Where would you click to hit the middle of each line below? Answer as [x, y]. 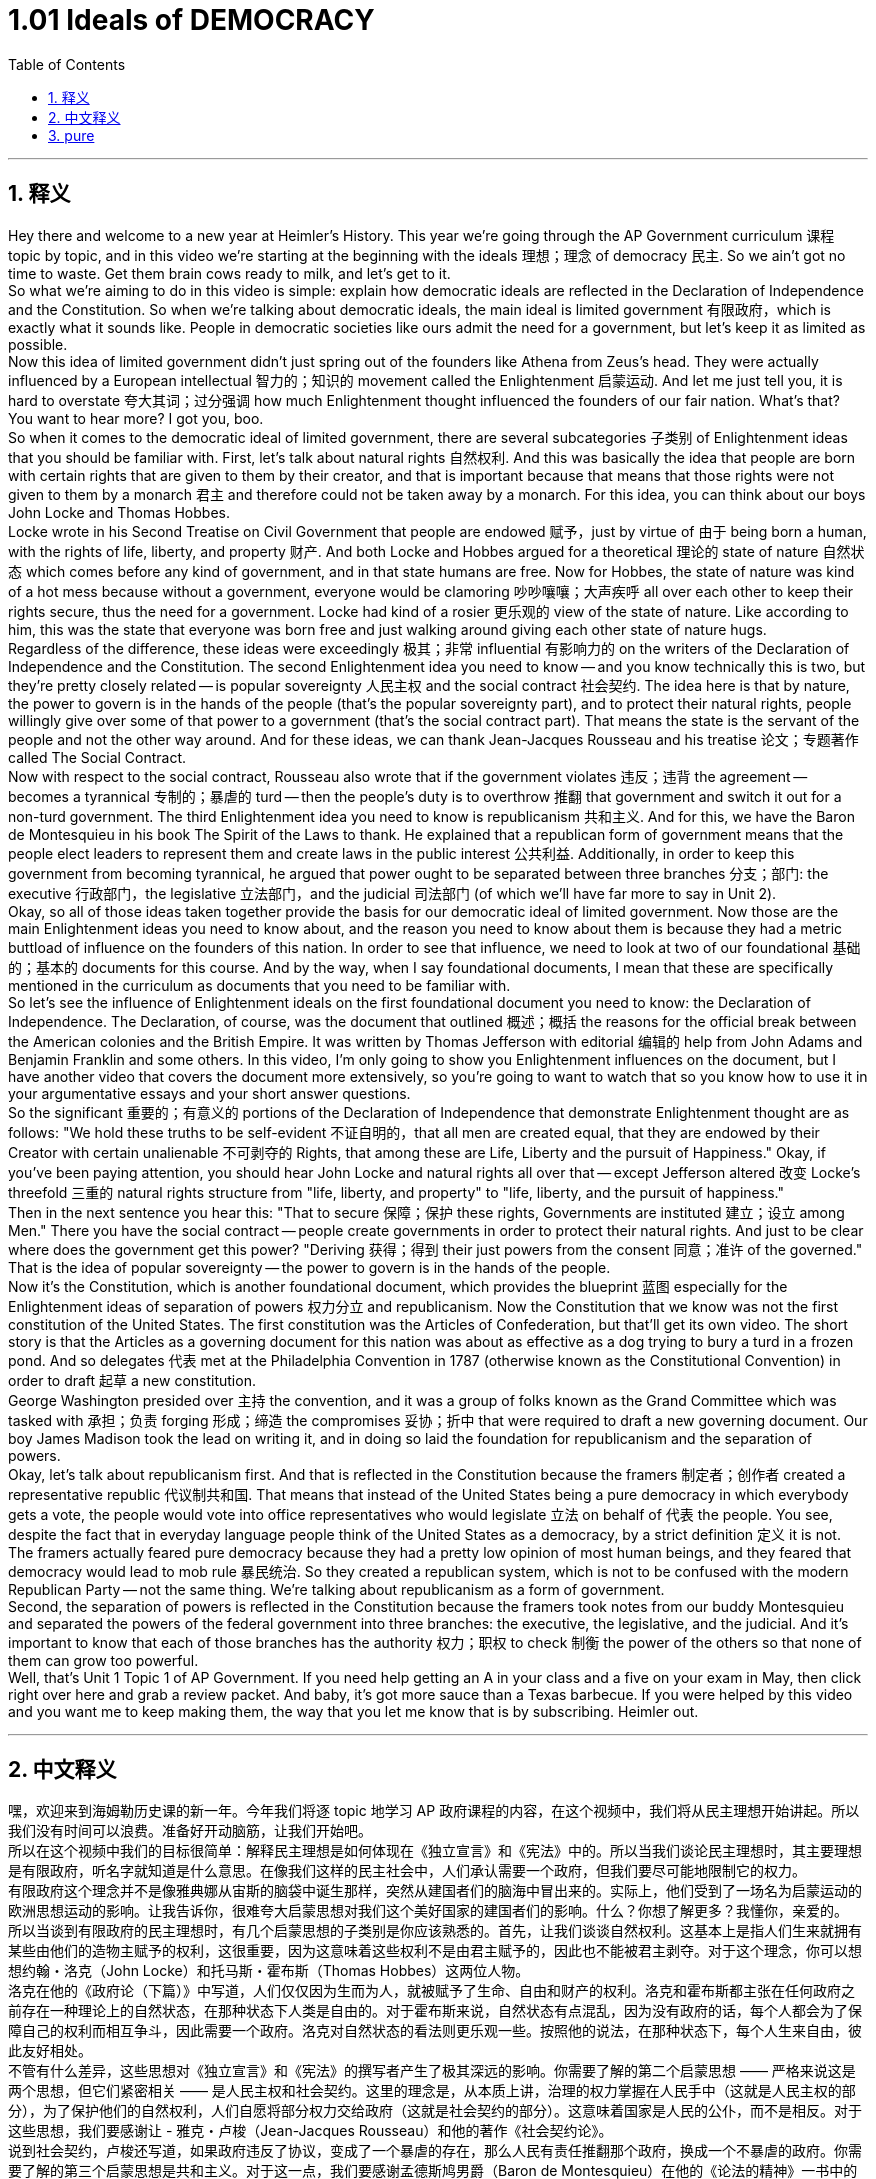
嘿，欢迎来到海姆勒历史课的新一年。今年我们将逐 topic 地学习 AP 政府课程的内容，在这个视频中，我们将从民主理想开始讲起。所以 [434, 1811]
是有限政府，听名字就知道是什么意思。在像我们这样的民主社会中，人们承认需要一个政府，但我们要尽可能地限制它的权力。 [407, 1871]
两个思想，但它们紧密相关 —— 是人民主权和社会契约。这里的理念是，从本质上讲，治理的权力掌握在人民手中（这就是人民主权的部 [432, 2091]
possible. [38, 344]
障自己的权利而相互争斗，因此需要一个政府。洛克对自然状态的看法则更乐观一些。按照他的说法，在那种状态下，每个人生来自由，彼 [435, 2031]
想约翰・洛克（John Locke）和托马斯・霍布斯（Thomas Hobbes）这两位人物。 [269, 1971]
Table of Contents [67, 64]
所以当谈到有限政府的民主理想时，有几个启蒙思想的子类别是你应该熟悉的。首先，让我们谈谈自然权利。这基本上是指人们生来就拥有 [435, 1931]
